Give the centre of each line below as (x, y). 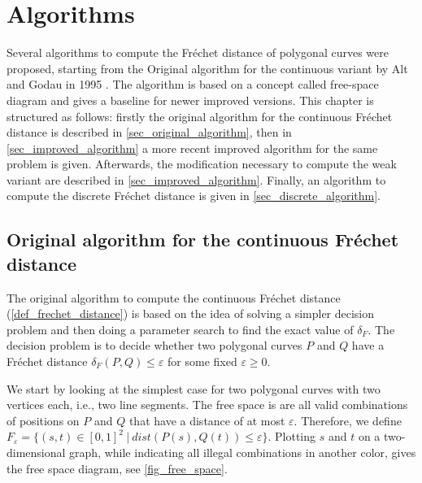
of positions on (43, 420)
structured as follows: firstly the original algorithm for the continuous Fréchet (200, 116)
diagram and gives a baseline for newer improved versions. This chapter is (190, 100)
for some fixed (202, 361)
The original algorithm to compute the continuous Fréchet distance (174, 297)
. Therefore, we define (348, 420)
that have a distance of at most (207, 420)
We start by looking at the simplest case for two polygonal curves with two (194, 388)
